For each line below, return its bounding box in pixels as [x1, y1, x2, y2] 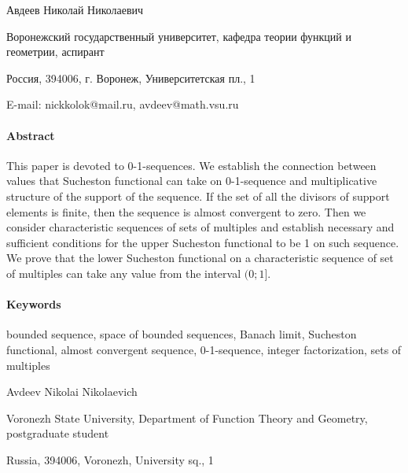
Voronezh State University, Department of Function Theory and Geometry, [6, 409, 368, 426]
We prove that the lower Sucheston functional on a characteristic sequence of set [6, 249, 394, 266]
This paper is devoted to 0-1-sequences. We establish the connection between [6, 157, 377, 173]
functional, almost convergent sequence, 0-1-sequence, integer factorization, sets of [6, 341, 402, 357]
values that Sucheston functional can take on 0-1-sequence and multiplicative [6, 172, 377, 189]
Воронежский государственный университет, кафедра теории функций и [6, 28, 351, 44]
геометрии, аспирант [6, 43, 105, 60]
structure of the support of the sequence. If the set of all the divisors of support [6, 187, 390, 204]
